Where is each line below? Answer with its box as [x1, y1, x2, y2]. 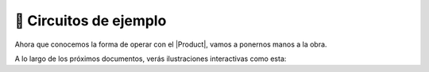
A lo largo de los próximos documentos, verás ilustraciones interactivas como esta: [14, 54, 287, 63]
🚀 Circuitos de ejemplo [14, 12, 167, 29]
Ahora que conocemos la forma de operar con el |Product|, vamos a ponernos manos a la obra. [14, 40, 327, 49]
